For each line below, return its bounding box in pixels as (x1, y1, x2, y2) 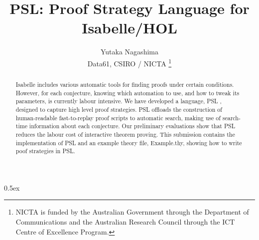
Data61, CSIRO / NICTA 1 (87, 56, 172, 68)
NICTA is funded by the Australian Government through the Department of (15, 207, 249, 217)
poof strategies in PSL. (15, 147, 75, 155)
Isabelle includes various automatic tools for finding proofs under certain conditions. (15, 80, 234, 88)
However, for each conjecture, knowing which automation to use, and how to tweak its (15, 88, 240, 97)
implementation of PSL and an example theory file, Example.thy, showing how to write (15, 138, 242, 147)
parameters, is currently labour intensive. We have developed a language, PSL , (15, 97, 222, 105)
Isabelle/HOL (82, 17, 177, 38)
